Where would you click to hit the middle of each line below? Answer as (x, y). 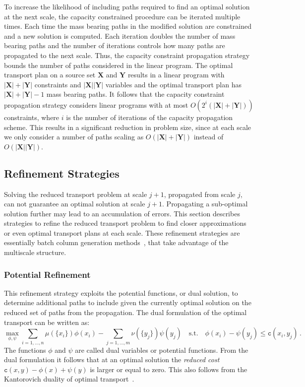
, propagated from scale (200, 194)
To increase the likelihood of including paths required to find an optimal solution (127, 6)
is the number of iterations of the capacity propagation (150, 117)
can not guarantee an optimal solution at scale (75, 204)
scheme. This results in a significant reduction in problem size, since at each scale (128, 127)
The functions (25, 350)
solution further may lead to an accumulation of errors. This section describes (122, 213)
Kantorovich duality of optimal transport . (69, 379)
